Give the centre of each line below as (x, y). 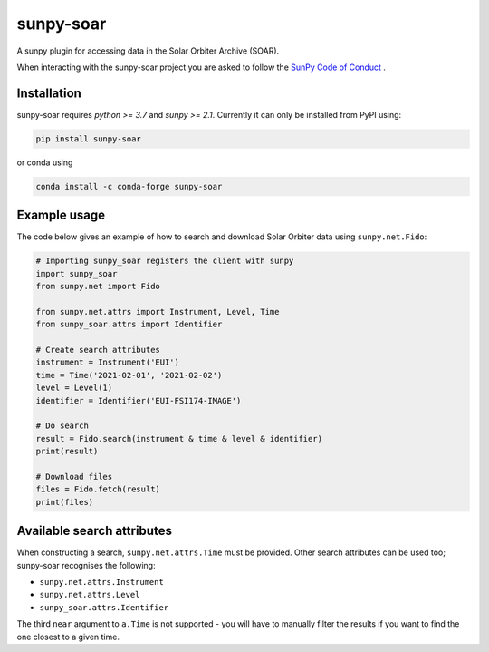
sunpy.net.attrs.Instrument (102, 582)
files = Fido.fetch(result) (98, 489)
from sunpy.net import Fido (98, 287)
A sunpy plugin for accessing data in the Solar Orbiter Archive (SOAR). (148, 51)
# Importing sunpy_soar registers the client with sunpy (165, 261)
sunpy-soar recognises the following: (86, 565)
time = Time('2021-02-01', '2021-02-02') (129, 375)
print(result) (67, 452)
